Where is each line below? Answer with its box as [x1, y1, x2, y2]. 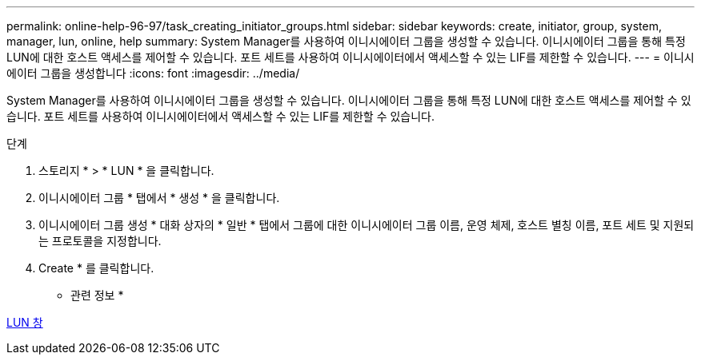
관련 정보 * [70, 288, 124, 302]
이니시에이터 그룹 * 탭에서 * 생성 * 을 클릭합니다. [38, 191, 280, 204]
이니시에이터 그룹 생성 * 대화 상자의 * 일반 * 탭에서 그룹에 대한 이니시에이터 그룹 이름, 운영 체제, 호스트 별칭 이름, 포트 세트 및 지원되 [38, 218, 695, 232]
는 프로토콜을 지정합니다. [38, 234, 162, 248]
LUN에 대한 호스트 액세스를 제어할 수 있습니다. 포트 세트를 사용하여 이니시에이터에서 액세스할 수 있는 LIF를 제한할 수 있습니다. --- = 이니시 [6, 50, 695, 64]
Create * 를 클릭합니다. [38, 261, 154, 275]
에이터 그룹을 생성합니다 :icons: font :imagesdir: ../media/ [6, 66, 300, 80]
